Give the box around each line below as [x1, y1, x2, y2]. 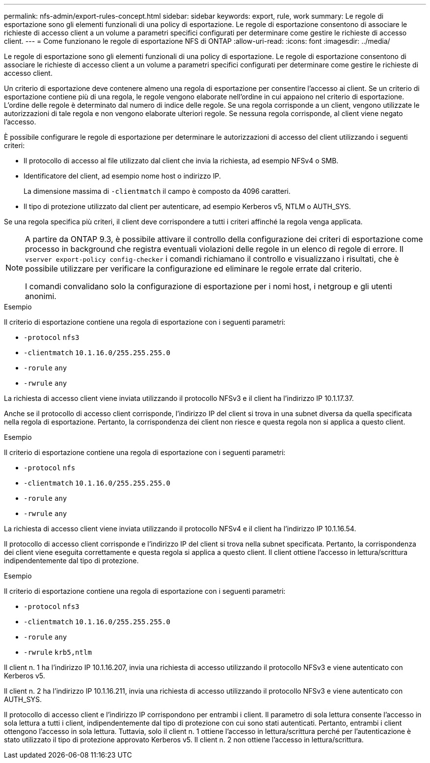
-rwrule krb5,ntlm [24, 648, 92, 656]
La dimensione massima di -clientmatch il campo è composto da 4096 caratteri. [24, 187, 291, 195]
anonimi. [25, 291, 56, 301]
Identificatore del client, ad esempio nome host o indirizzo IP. [24, 172, 221, 180]
